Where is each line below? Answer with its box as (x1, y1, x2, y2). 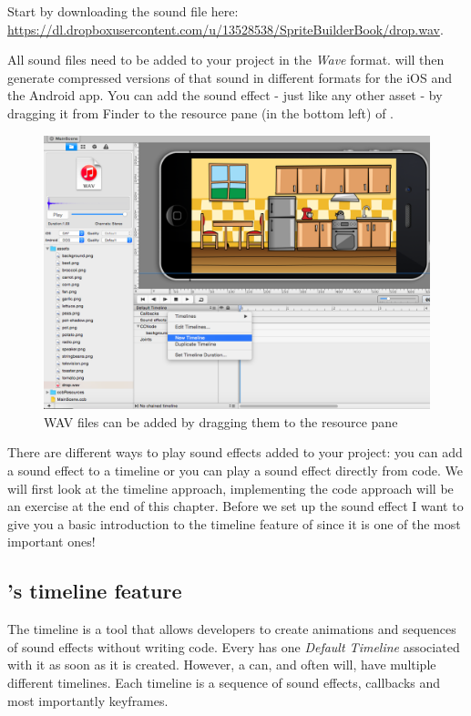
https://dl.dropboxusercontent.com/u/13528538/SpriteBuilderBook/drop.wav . (7, 19, 444, 38)
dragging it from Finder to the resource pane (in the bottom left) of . (7, 103, 394, 122)
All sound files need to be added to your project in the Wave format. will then (7, 50, 445, 69)
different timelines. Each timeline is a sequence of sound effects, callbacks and (7, 672, 441, 691)
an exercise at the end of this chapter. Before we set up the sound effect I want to (7, 496, 464, 516)
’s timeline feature (7, 577, 182, 605)
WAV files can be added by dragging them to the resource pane (44, 412, 398, 431)
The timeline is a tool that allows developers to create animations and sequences (7, 619, 456, 639)
